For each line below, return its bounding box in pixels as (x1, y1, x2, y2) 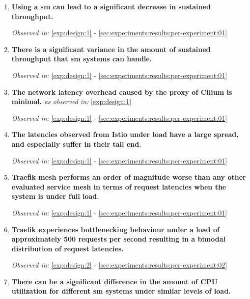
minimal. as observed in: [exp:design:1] (11, 96, 132, 107)
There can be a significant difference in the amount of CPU (11, 276, 218, 286)
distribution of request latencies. (11, 243, 124, 253)
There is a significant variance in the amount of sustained (11, 44, 211, 54)
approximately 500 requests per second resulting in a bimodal (11, 234, 225, 244)
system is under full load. (11, 191, 99, 201)
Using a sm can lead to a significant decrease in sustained (11, 1, 211, 11)
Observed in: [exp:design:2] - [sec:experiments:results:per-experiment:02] (11, 260, 227, 270)
